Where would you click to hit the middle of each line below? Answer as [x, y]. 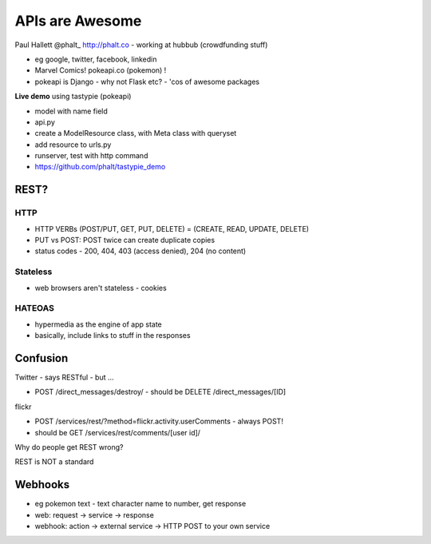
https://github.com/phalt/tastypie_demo [100, 167]
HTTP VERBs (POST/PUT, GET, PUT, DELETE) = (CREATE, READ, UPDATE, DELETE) [172, 228]
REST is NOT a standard [54, 462]
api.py [45, 122]
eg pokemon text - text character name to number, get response [140, 504]
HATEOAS [35, 308]
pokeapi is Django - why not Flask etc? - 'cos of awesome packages [147, 81]
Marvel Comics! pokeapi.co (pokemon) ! [101, 70]
